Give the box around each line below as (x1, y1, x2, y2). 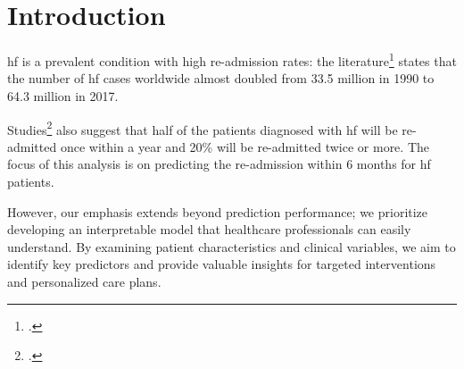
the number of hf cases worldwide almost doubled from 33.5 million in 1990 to (7, 69, 435, 88)
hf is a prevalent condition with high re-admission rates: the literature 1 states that (7, 49, 457, 70)
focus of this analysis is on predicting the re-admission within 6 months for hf (7, 155, 431, 173)
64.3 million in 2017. (7, 86, 119, 105)
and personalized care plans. (7, 272, 162, 290)
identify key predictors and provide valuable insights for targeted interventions (7, 255, 436, 273)
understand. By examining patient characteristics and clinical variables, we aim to (7, 237, 456, 256)
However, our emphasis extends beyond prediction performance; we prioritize (7, 202, 428, 221)
